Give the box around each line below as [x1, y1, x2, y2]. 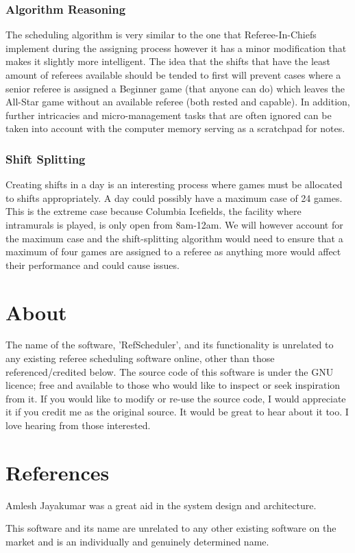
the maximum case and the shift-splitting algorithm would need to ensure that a [5, 231, 343, 245]
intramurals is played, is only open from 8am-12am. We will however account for [5, 217, 343, 231]
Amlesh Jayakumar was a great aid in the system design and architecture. [5, 498, 317, 512]
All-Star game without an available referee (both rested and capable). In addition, [5, 94, 350, 109]
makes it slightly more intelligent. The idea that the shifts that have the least [5, 54, 331, 68]
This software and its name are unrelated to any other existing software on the [5, 521, 336, 535]
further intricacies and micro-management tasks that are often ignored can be [5, 107, 332, 122]
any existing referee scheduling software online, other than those [5, 351, 275, 365]
